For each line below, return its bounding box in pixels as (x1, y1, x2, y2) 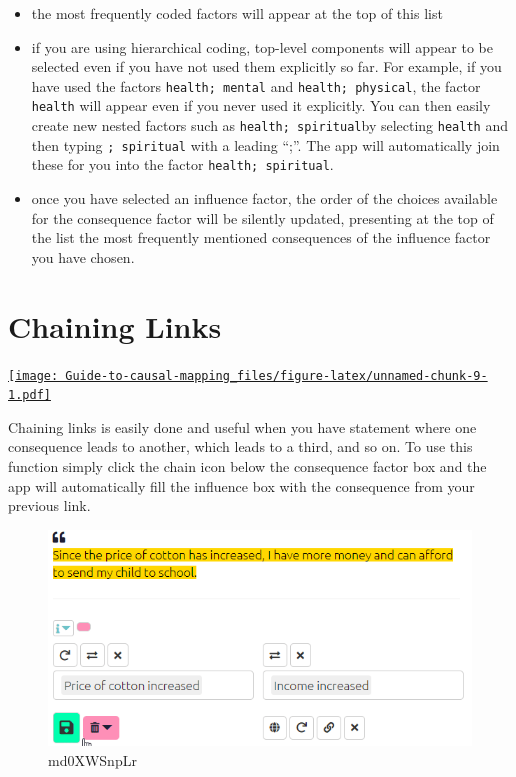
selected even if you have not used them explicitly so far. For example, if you (31, 56, 502, 77)
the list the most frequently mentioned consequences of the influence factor (31, 227, 491, 248)
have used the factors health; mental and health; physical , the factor (31, 75, 481, 96)
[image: (8, 368, 59, 383)
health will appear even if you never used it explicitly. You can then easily (31, 95, 491, 116)
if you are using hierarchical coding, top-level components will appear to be (31, 36, 493, 57)
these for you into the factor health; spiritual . (31, 154, 334, 175)
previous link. (8, 495, 91, 516)
